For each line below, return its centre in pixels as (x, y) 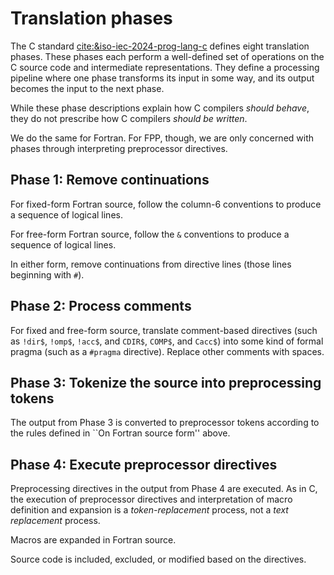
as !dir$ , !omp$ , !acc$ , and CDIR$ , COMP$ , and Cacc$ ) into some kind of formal (167, 341)
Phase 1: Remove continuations (110, 180)
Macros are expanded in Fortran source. (93, 540)
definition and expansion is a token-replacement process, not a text (149, 510)
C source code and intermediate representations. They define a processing (165, 67)
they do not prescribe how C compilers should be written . (129, 118)
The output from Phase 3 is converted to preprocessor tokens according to (165, 423)
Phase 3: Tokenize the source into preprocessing (166, 382)
